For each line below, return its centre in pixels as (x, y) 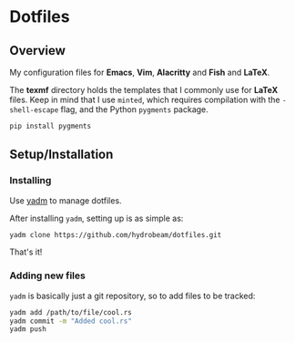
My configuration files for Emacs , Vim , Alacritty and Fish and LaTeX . (140, 72)
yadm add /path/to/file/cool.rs (71, 312)
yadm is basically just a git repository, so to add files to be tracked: (132, 296)
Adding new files (48, 275)
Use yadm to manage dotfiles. (66, 200)
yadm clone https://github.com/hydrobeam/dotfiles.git (116, 234)
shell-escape (34, 110)
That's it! (26, 252)
